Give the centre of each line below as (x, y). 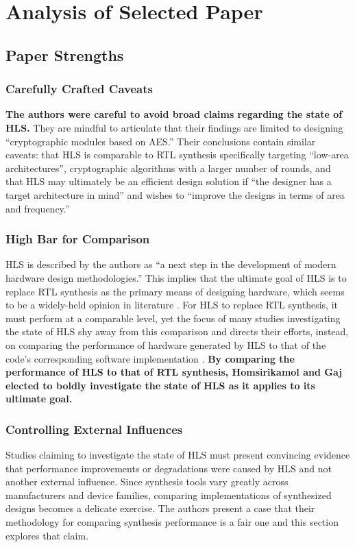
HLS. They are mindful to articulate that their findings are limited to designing (174, 127)
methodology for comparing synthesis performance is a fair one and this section (172, 522)
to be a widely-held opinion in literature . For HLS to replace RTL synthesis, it (172, 305)
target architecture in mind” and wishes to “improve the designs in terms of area (175, 194)
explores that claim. (47, 535)
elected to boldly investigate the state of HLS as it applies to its (160, 385)
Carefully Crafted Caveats (79, 89)
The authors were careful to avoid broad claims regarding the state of (174, 114)
